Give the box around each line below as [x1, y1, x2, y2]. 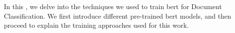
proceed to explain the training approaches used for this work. [4, 20, 189, 30]
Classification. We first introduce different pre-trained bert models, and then [4, 11, 232, 21]
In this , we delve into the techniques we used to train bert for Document [4, 1, 222, 11]
